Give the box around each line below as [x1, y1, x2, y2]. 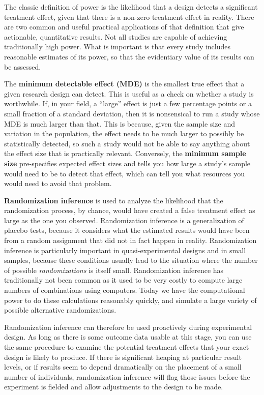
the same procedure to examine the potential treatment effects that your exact [4, 342, 249, 352]
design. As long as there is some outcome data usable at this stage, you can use [4, 331, 252, 342]
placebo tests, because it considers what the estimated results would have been [4, 225, 250, 235]
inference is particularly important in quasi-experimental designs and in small [4, 245, 246, 255]
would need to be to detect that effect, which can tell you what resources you [4, 168, 245, 178]
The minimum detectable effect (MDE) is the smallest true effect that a [4, 78, 245, 89]
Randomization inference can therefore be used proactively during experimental [4, 321, 252, 332]
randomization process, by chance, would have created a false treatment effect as [4, 205, 255, 216]
